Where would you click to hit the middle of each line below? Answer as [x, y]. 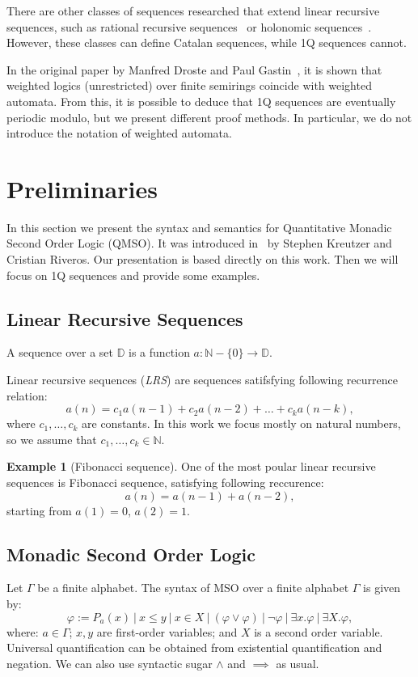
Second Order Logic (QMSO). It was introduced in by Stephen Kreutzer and [199, 243]
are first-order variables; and [167, 631]
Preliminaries [82, 188]
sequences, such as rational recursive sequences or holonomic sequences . [189, 26]
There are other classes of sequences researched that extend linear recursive [193, 11]
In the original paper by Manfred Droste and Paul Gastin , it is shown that [194, 69]
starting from [39, 510]
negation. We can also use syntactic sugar [110, 663]
